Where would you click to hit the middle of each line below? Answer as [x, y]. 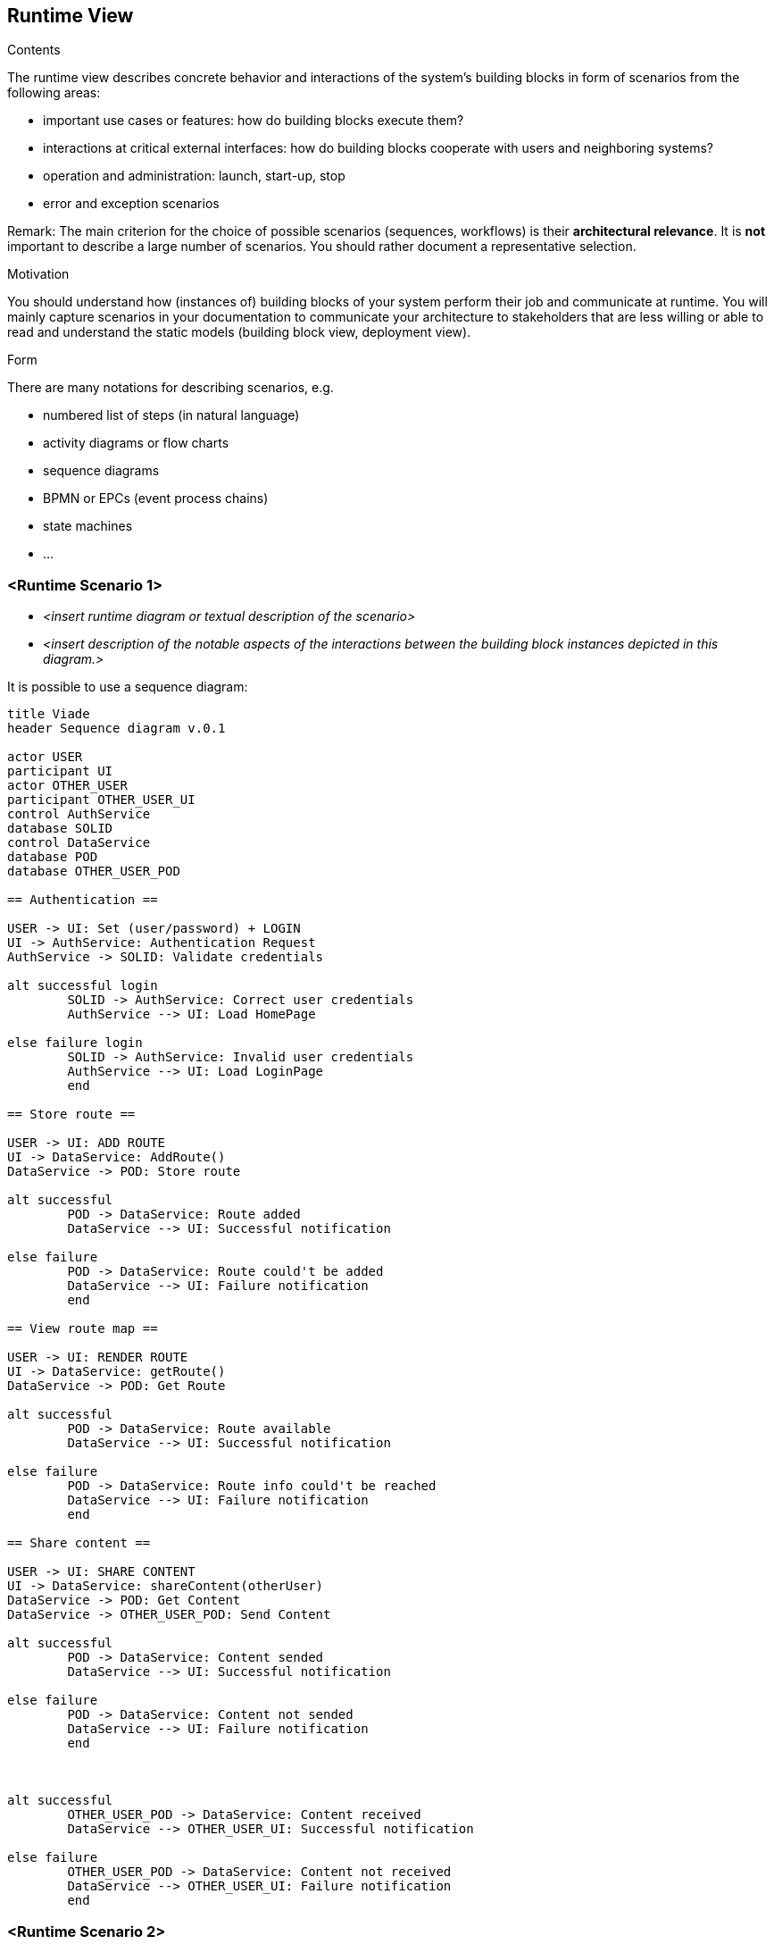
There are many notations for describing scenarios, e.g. [171, 388]
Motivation [38, 274]
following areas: [54, 93]
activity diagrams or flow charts [136, 443]
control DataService [79, 843]
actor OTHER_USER [67, 786]
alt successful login [83, 986]
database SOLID [60, 829]
